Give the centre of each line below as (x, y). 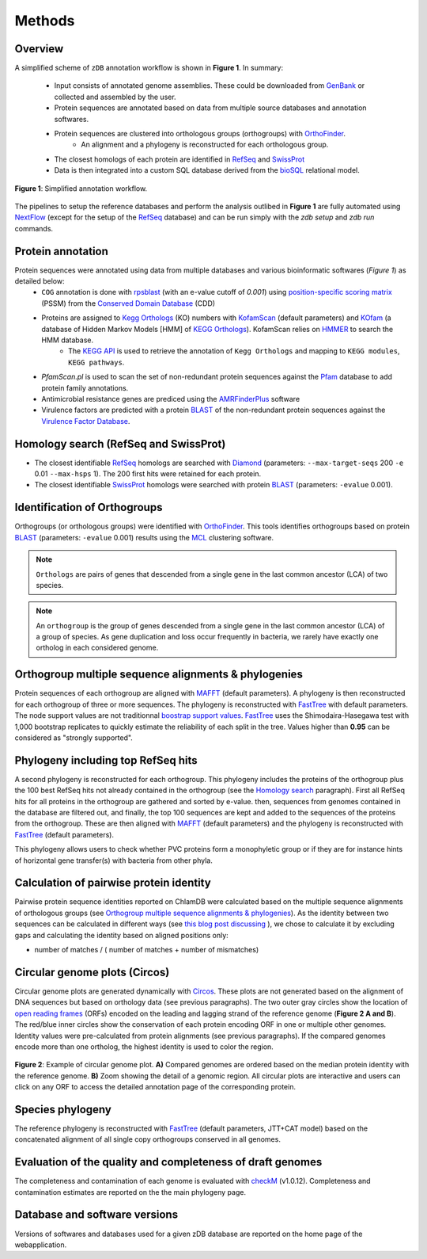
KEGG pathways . (96, 362)
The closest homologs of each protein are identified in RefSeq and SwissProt (179, 159)
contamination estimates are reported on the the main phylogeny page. (130, 1192)
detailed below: (40, 281)
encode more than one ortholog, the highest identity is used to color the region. (144, 1047)
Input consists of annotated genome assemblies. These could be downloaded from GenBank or (210, 86)
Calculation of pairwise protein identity (113, 883)
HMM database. (68, 340)
